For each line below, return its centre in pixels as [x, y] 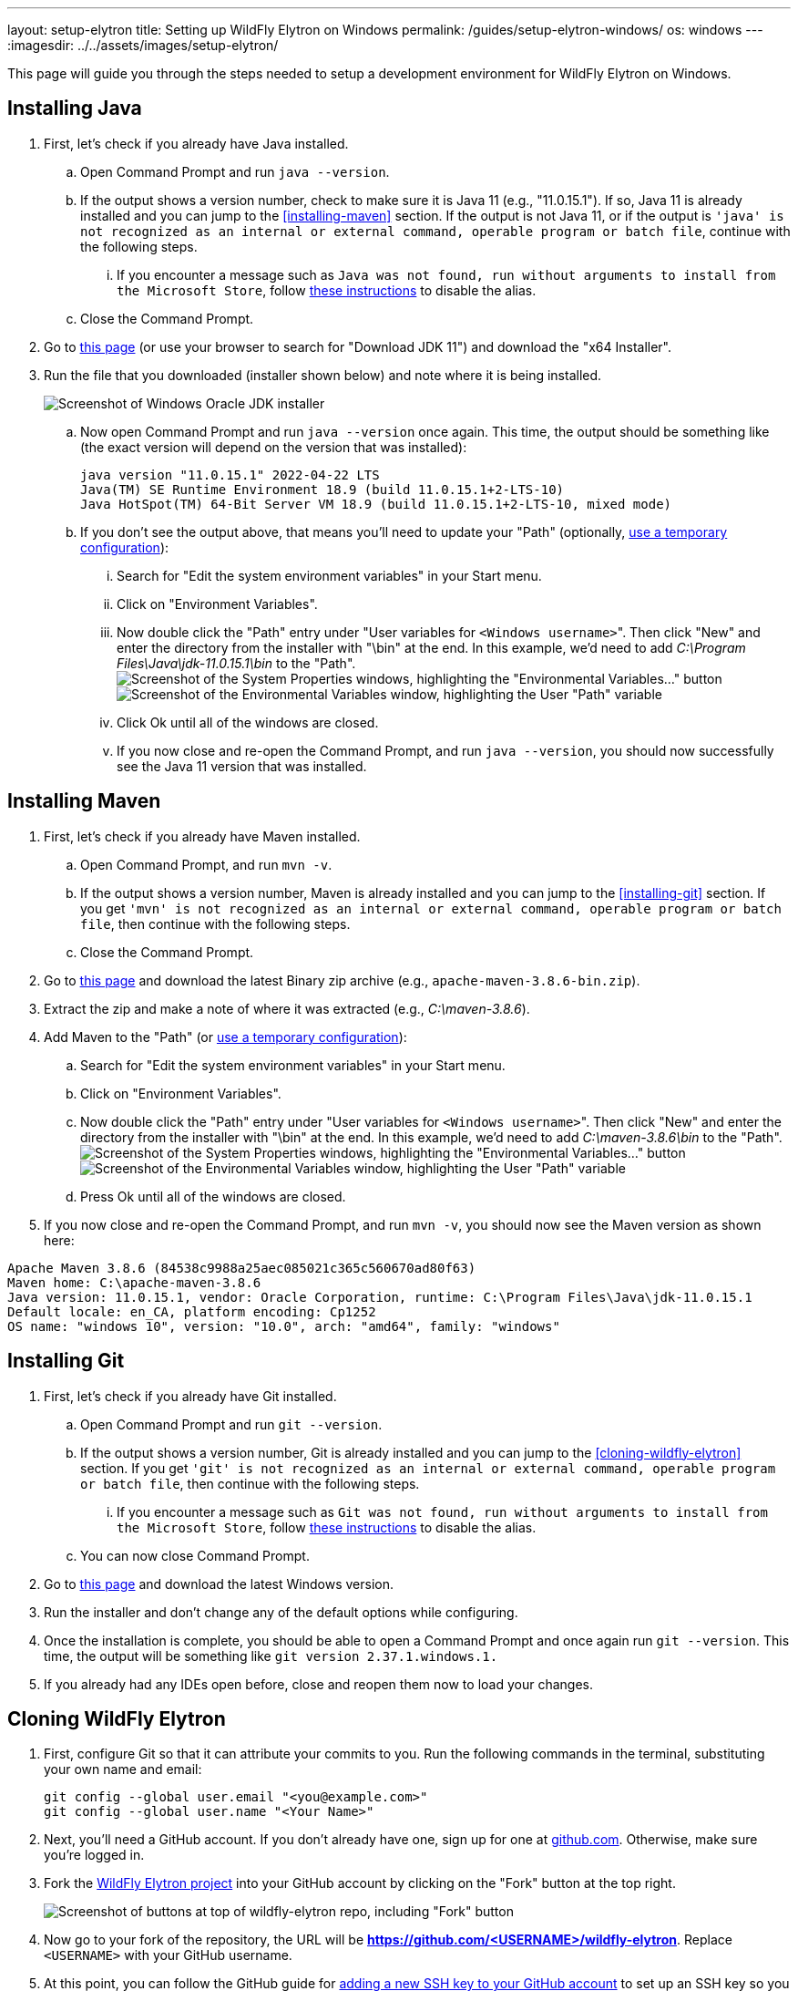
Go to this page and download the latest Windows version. [219, 1584]
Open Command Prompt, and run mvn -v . [206, 864]
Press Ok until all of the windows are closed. [213, 1196]
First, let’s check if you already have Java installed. [196, 143]
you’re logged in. [94, 1855]
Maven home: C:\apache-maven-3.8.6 [134, 1282]
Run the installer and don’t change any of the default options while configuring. [281, 1612]
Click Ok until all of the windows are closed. [248, 722]
